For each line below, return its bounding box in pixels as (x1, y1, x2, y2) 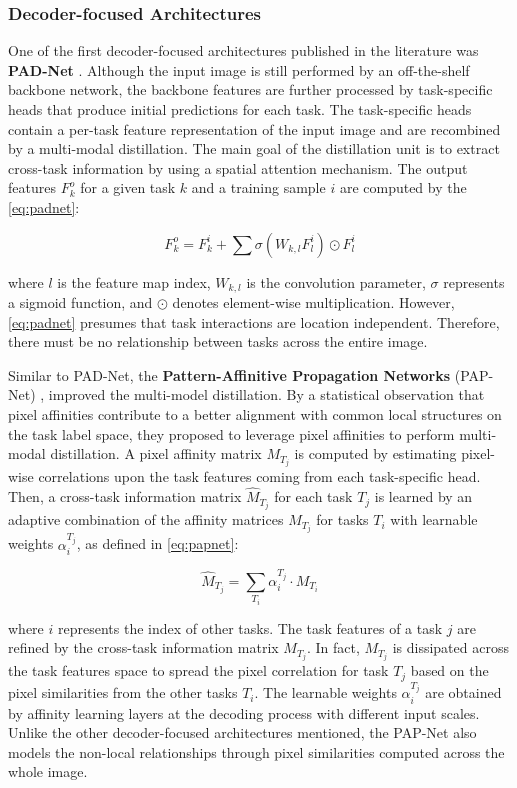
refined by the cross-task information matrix (8, 637, 279, 658)
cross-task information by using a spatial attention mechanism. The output (8, 157, 468, 178)
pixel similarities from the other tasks (8, 682, 238, 703)
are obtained (425, 682, 502, 703)
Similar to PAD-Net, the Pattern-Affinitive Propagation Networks (8, 364, 451, 385)
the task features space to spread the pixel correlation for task (8, 660, 389, 681)
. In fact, (306, 637, 360, 658)
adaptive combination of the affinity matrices (8, 509, 284, 530)
